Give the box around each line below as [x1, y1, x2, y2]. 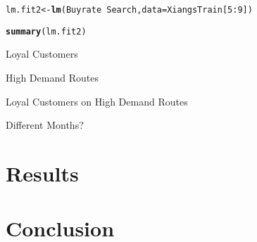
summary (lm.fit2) [6, 26, 87, 37]
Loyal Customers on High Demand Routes [6, 94, 188, 108]
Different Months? [6, 117, 84, 132]
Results [6, 158, 79, 187]
